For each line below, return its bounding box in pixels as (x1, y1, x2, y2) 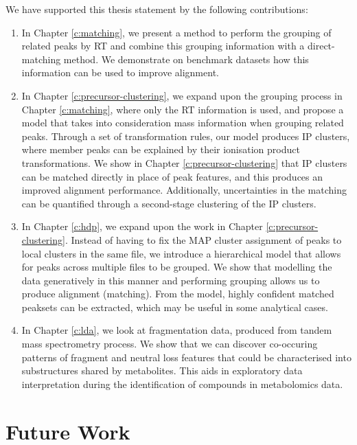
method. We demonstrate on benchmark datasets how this (63, 52, 309, 66)
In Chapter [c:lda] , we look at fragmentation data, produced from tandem (21, 323, 332, 337)
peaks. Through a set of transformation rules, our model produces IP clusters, (21, 128, 350, 143)
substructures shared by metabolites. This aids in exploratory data (21, 363, 303, 378)
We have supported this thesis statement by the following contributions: (5, 2, 308, 16)
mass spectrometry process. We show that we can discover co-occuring (21, 336, 318, 351)
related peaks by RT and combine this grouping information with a (21, 38, 305, 53)
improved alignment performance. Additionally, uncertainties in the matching (21, 183, 347, 197)
